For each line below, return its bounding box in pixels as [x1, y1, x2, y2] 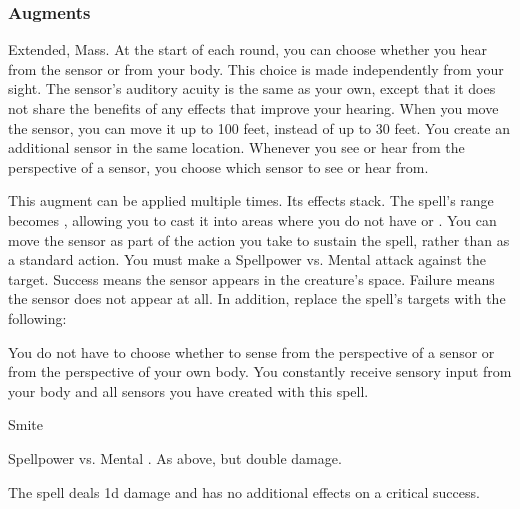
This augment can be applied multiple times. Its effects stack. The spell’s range [8, 190, 494, 211]
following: [8, 307, 67, 328]
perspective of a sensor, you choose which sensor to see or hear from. [8, 156, 429, 177]
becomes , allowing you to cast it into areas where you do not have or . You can [8, 209, 497, 230]
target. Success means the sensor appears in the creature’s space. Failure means [8, 268, 495, 289]
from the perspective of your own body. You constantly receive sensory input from [8, 361, 512, 382]
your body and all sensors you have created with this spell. [8, 380, 369, 401]
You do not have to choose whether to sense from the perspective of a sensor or [8, 341, 495, 362]
